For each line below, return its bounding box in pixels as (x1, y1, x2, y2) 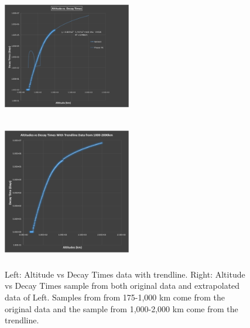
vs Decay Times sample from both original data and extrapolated (5, 279, 240, 292)
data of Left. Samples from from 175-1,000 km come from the (5, 291, 225, 303)
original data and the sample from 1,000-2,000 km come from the (5, 302, 238, 315)
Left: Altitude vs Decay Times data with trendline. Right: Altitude (5, 268, 245, 280)
